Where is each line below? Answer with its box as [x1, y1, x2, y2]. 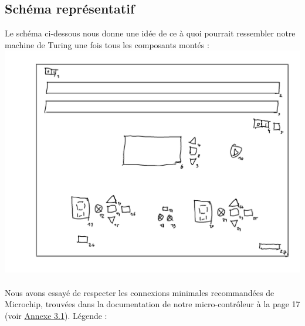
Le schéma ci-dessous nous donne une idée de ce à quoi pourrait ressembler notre [5, 27, 296, 39]
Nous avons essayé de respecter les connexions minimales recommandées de [5, 286, 274, 298]
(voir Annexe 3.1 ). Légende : [5, 309, 107, 321]
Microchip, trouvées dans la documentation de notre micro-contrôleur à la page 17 [5, 298, 300, 310]
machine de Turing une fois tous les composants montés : [5, 38, 209, 51]
